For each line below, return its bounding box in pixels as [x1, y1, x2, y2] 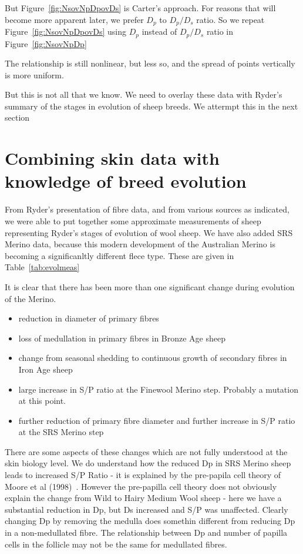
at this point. [18, 394, 66, 407]
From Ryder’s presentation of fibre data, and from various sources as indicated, [5, 203, 289, 215]
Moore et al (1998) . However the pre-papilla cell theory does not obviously [5, 480, 277, 492]
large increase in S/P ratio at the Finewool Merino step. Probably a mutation [18, 383, 298, 395]
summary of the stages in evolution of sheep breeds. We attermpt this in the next [5, 99, 298, 112]
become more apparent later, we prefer [5, 13, 144, 25]
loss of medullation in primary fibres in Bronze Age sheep [18, 331, 226, 344]
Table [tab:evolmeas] [5, 261, 80, 273]
